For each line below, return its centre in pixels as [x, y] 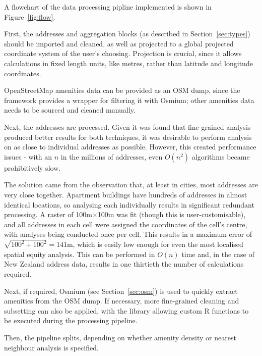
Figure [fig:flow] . [30, 16]
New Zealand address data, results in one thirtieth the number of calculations [124, 264]
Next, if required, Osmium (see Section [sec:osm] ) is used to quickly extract [121, 291]
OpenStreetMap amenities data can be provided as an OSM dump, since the [122, 90]
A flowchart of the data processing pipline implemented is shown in [108, 7]
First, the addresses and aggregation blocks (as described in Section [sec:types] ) [127, 34]
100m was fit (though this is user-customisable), [172, 214]
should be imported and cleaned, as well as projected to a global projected [119, 43]
